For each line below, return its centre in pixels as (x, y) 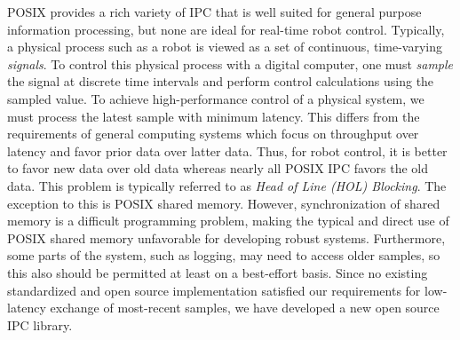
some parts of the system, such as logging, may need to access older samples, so (224, 255)
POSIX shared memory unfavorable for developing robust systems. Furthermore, (226, 237)
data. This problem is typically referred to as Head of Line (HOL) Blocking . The (227, 185)
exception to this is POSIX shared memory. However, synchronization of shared (224, 203)
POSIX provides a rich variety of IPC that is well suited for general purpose (214, 12)
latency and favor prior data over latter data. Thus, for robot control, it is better (227, 150)
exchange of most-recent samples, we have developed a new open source (245, 308)
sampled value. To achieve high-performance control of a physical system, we (216, 98)
